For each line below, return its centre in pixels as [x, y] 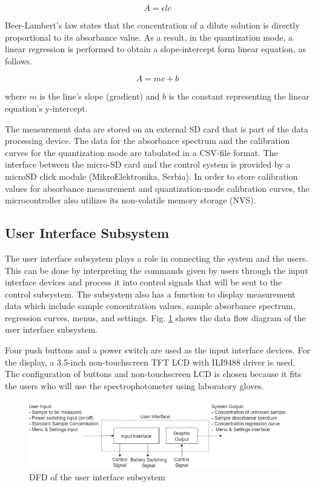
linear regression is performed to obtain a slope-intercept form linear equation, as [155, 49]
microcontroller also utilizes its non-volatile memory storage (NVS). [131, 200]
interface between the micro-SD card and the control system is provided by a [148, 164]
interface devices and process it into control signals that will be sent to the [144, 282]
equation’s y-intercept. [46, 108]
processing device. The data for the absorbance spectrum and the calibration [148, 141]
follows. [19, 60]
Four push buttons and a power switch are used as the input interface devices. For [157, 350]
